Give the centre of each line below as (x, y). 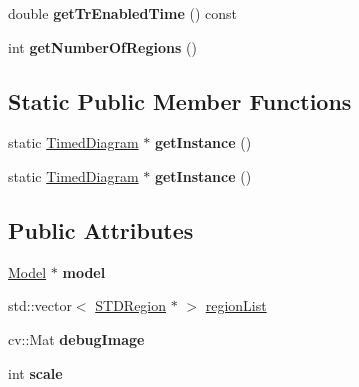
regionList (236, 305)
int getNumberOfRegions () (102, 46)
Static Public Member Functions (180, 100)
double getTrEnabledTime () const (123, 13)
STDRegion (131, 305)
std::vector (40, 305)
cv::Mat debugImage (76, 338)
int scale (35, 372)
